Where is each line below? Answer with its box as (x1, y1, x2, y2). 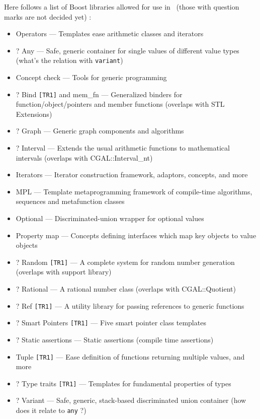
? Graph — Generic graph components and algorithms (16, 125, 184, 136)
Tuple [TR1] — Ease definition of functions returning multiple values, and (16, 351, 245, 362)
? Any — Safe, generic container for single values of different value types (16, 45, 239, 55)
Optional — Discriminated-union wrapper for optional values (16, 213, 204, 224)
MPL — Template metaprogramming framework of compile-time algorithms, (16, 186, 252, 196)
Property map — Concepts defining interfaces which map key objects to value (16, 230, 256, 240)
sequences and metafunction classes (16, 196, 125, 206)
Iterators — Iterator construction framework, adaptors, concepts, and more (16, 169, 248, 180)
